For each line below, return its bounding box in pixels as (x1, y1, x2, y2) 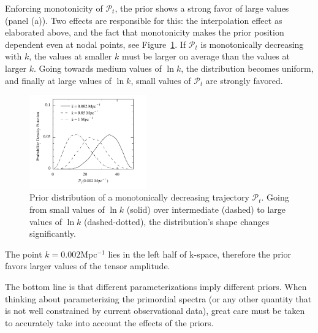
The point (5, 247, 42, 260)
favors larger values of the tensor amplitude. (5, 259, 170, 272)
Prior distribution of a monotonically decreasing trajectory (29, 191, 249, 204)
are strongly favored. (205, 74, 283, 86)
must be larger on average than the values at (121, 50, 290, 63)
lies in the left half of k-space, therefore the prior (108, 247, 292, 260)
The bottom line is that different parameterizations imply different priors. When (5, 280, 307, 293)
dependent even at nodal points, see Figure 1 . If (5, 37, 186, 50)
